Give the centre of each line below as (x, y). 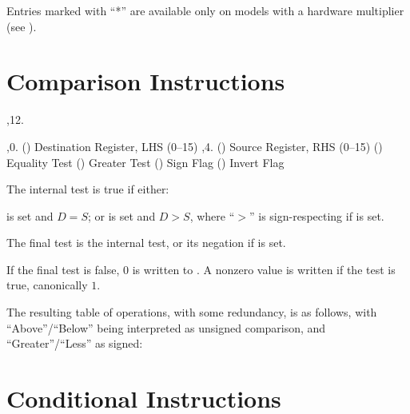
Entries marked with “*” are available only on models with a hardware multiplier (205, 10)
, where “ (212, 215)
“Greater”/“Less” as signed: (75, 343)
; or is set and (121, 215)
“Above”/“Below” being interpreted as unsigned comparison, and (166, 327)
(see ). (22, 26)
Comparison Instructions (146, 81)
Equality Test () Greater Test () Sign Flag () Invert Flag (145, 162)
